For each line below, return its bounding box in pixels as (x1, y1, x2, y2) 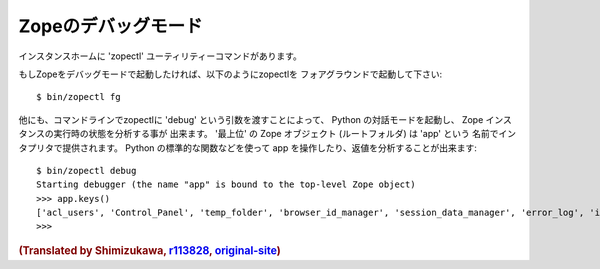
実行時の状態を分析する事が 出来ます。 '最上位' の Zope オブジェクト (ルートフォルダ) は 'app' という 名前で (53, 128, 499, 140)
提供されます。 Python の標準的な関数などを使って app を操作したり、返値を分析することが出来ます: (61, 141, 477, 154)
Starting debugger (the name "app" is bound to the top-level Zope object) (36, 179, 416, 190)
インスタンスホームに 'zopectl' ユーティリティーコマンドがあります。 (18, 50, 302, 62)
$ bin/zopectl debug (36, 165, 137, 176)
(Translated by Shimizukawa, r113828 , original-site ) (18, 243, 282, 257)
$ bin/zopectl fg (36, 91, 121, 103)
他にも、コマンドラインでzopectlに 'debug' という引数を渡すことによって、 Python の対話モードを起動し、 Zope (18, 113, 484, 125)
